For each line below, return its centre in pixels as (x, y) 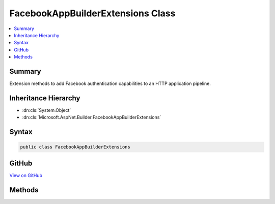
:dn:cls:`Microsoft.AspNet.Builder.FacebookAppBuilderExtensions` (92, 118)
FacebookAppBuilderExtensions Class (92, 13)
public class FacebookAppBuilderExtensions (75, 147)
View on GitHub (26, 175)
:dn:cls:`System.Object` (47, 110)
